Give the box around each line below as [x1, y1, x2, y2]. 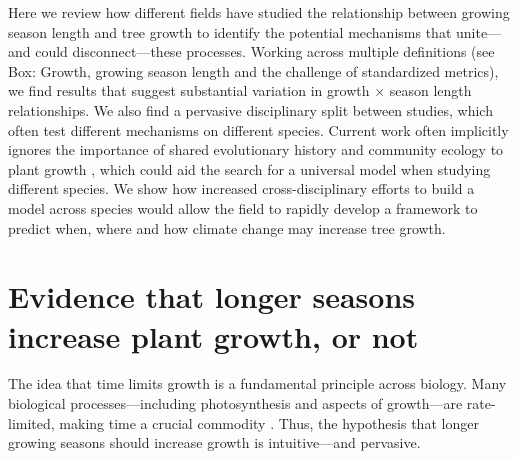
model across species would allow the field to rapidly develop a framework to [8, 197, 478, 218]
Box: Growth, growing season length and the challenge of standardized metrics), [8, 60, 499, 81]
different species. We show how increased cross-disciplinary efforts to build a [8, 178, 475, 199]
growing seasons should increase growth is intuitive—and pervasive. [8, 432, 421, 453]
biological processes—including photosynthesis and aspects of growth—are [8, 393, 463, 414]
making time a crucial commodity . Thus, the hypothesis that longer [59, 412, 479, 433]
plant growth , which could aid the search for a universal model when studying [8, 158, 491, 179]
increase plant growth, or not [8, 315, 419, 356]
